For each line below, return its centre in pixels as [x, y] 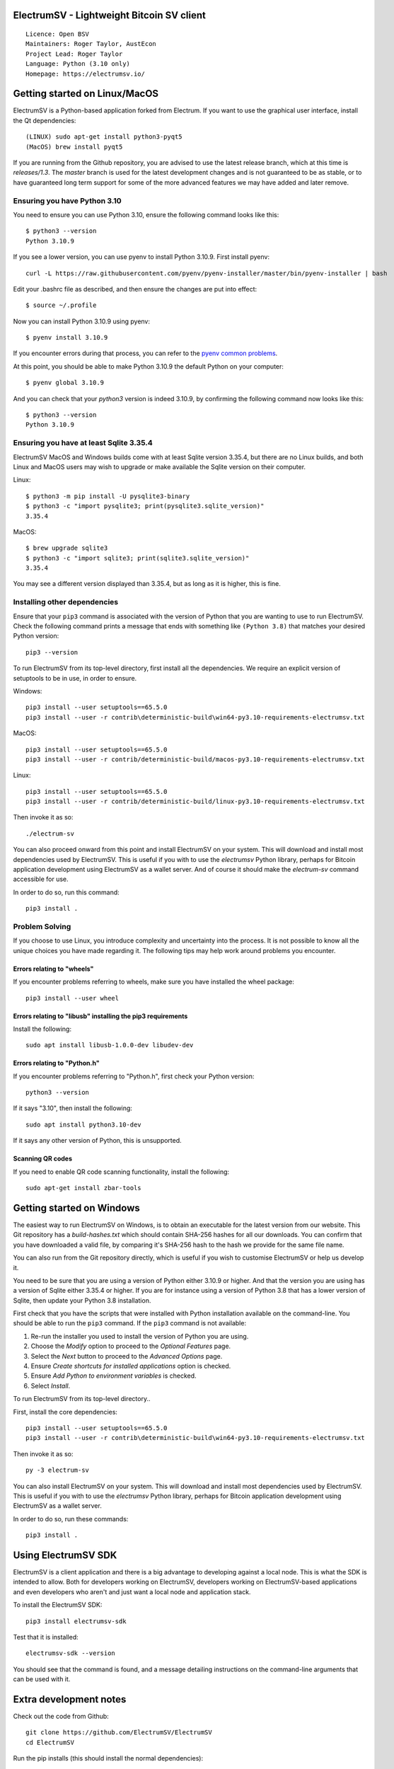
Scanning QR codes [42, 1159]
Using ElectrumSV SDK [65, 1555]
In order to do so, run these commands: [71, 1519]
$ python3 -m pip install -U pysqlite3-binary [108, 496]
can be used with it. [42, 1679]
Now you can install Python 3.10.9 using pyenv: [82, 321]
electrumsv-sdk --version [71, 1653]
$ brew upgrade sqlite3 [67, 548]
